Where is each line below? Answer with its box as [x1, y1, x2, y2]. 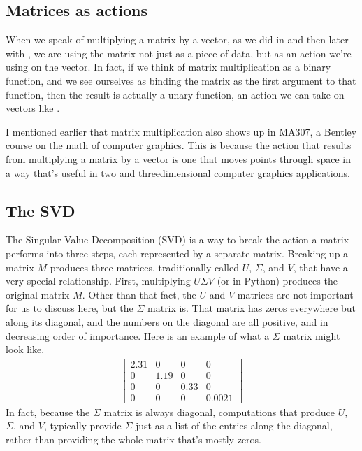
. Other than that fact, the [82, 287, 196, 301]
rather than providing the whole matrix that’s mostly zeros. [6, 432, 262, 447]
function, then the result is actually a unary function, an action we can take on [6, 87, 345, 101]
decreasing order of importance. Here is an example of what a [6, 328, 270, 343]
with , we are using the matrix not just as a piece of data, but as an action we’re [6, 45, 352, 60]
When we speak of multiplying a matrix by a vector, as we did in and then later [6, 32, 349, 47]
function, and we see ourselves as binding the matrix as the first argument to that [6, 73, 356, 87]
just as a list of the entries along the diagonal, [136, 418, 333, 433]
